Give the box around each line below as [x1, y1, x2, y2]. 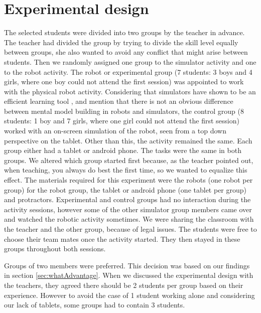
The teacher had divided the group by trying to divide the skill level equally [4, 37, 238, 47]
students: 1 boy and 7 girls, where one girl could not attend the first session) [4, 115, 239, 126]
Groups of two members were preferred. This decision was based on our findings [4, 260, 250, 270]
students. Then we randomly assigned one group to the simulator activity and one [4, 56, 256, 67]
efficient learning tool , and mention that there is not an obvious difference [4, 96, 233, 106]
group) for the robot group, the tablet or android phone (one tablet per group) [4, 184, 247, 195]
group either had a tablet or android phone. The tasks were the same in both [4, 145, 241, 155]
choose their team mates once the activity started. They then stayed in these [4, 233, 240, 244]
